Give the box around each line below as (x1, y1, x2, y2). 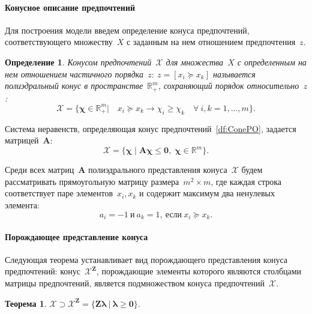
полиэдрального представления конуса (88, 163, 227, 176)
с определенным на (237, 55, 307, 68)
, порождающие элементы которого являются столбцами (96, 265, 302, 277)
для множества (166, 55, 223, 68)
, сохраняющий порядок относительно (158, 79, 299, 92)
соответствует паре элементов (5, 187, 113, 199)
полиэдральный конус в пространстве (5, 79, 143, 92)
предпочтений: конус (5, 265, 80, 277)
